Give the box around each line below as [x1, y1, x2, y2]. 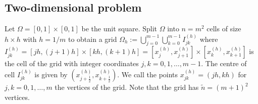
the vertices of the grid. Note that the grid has [55, 82, 199, 92]
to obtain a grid [68, 33, 117, 44]
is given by [34, 69, 68, 79]
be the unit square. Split [81, 23, 158, 34]
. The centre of [201, 58, 247, 69]
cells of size [207, 23, 241, 34]
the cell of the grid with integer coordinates [5, 58, 139, 69]
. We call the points [117, 69, 178, 79]
